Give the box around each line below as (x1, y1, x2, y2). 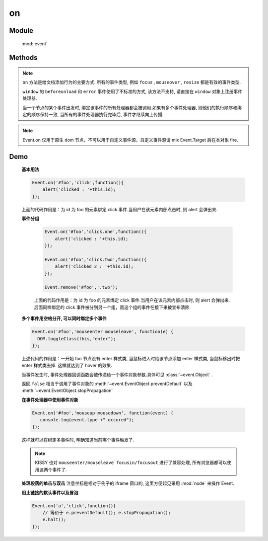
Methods (9, 54, 38, 62)
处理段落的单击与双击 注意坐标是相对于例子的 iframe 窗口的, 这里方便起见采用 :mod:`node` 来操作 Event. (21, 480, 234, 486)
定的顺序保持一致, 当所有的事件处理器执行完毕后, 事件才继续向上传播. (22, 111, 164, 117)
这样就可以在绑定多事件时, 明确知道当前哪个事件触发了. (21, 437, 134, 443)
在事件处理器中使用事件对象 (21, 396, 78, 402)
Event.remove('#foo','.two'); (44, 285, 118, 290)
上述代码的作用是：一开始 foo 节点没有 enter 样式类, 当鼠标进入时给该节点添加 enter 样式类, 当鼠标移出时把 (21, 355, 240, 361)
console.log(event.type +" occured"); (40, 417, 134, 423)
